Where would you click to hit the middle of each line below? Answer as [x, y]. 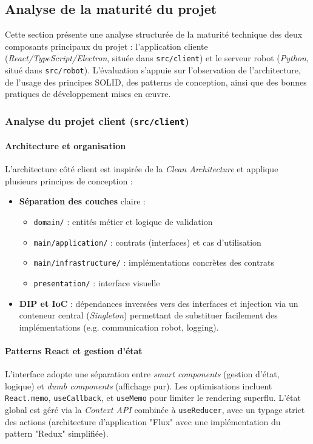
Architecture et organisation [66, 145]
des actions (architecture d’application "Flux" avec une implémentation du [143, 421]
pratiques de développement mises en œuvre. [88, 94]
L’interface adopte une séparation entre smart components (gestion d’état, [142, 374]
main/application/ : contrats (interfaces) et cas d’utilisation [147, 242]
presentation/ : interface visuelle [97, 282]
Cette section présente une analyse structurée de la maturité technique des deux [154, 34]
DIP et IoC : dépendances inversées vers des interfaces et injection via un [159, 303]
